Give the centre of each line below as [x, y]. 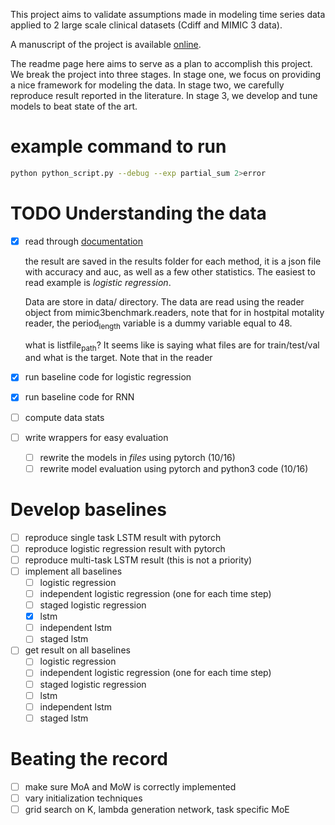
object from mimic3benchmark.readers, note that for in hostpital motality [174, 312]
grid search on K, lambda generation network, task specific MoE [157, 809]
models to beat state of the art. [74, 106]
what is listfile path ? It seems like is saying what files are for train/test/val [172, 346]
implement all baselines [73, 571]
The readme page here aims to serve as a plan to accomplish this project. [161, 63]
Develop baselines [88, 509]
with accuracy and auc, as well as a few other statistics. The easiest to [170, 271]
